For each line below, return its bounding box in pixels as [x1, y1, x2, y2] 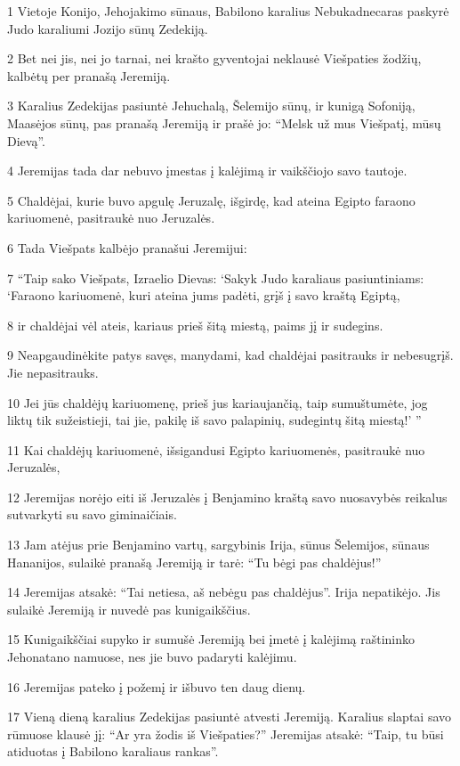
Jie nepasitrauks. [7, 363, 99, 381]
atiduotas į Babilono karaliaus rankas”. [7, 742, 219, 761]
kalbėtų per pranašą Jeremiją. [7, 66, 171, 85]
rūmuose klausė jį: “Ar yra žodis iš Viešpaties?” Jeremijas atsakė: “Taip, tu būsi [7, 724, 444, 743]
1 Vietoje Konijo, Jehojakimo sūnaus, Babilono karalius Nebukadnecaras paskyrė [7, 2, 449, 20]
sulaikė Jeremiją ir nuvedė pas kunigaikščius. [7, 599, 251, 618]
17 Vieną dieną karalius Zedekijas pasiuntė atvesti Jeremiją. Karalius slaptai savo [7, 707, 452, 726]
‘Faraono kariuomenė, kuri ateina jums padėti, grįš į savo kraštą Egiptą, [7, 286, 400, 305]
